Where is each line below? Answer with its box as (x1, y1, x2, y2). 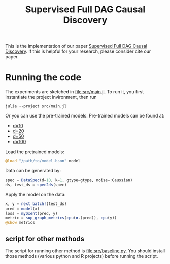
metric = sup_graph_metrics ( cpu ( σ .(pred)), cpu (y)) (5, 215, 117, 221)
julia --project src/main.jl (5, 104, 67, 109)
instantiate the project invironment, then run (5, 94, 97, 100)
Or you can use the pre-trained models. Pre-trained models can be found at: (5, 113, 165, 119)
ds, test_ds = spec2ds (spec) (5, 182, 67, 187)
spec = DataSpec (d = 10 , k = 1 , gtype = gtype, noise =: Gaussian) (5, 178, 133, 183)
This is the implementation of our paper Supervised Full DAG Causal (5, 43, 147, 49)
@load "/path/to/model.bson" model (5, 159, 81, 164)
